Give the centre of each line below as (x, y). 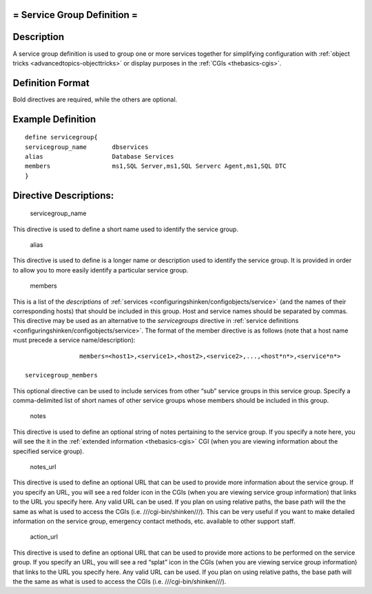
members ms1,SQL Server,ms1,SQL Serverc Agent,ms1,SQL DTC (156, 166)
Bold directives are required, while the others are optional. (95, 99)
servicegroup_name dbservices (87, 147)
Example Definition (54, 119)
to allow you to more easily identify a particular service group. (101, 270)
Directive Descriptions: (63, 196)
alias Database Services (100, 157)
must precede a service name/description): (74, 340)
